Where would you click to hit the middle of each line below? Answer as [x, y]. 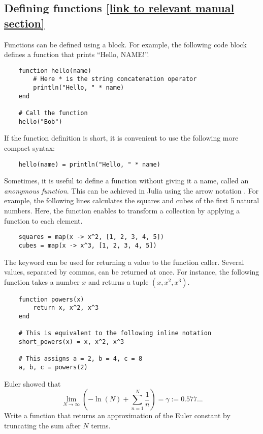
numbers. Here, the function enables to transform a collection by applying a [122, 210]
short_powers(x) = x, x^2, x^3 [71, 342]
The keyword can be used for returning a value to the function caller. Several [124, 262]
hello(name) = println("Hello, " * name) [89, 164]
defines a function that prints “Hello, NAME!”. [77, 54]
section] [24, 23]
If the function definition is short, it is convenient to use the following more [121, 138]
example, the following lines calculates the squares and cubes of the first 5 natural [132, 200]
